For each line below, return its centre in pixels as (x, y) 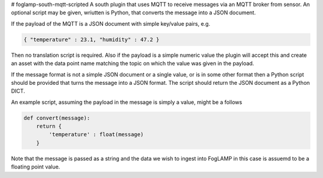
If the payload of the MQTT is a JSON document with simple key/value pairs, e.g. (111, 23)
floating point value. (36, 167)
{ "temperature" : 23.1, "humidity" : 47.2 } (92, 39)
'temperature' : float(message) (96, 135)
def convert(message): (57, 118)
